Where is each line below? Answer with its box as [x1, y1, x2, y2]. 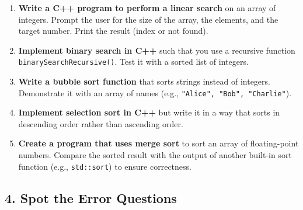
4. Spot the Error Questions [5, 188, 177, 206]
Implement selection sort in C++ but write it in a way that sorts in [18, 106, 280, 118]
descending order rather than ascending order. [18, 117, 183, 129]
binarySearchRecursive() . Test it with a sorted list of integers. [18, 55, 249, 68]
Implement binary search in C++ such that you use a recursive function [18, 44, 295, 56]
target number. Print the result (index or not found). [18, 24, 208, 37]
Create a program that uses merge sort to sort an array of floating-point [18, 137, 299, 149]
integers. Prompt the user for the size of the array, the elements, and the [18, 13, 278, 25]
